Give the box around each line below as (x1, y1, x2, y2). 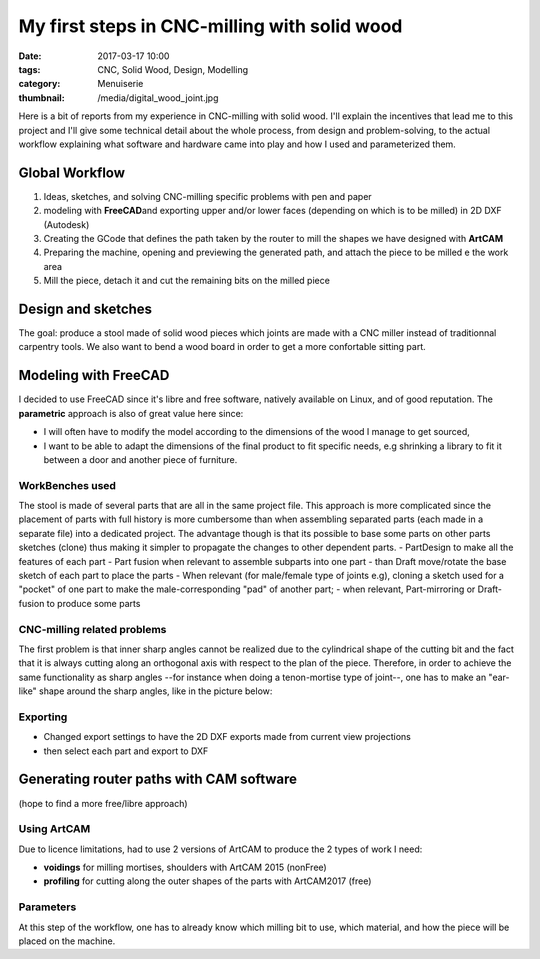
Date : (18, 50, 42, 62)
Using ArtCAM (18, 822, 91, 836)
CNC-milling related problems (18, 622, 167, 636)
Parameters (18, 900, 77, 914)
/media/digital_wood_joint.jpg (97, 91, 219, 104)
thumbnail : (18, 91, 65, 104)
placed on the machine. (18, 935, 116, 947)
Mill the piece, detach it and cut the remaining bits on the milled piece (43, 275, 330, 287)
